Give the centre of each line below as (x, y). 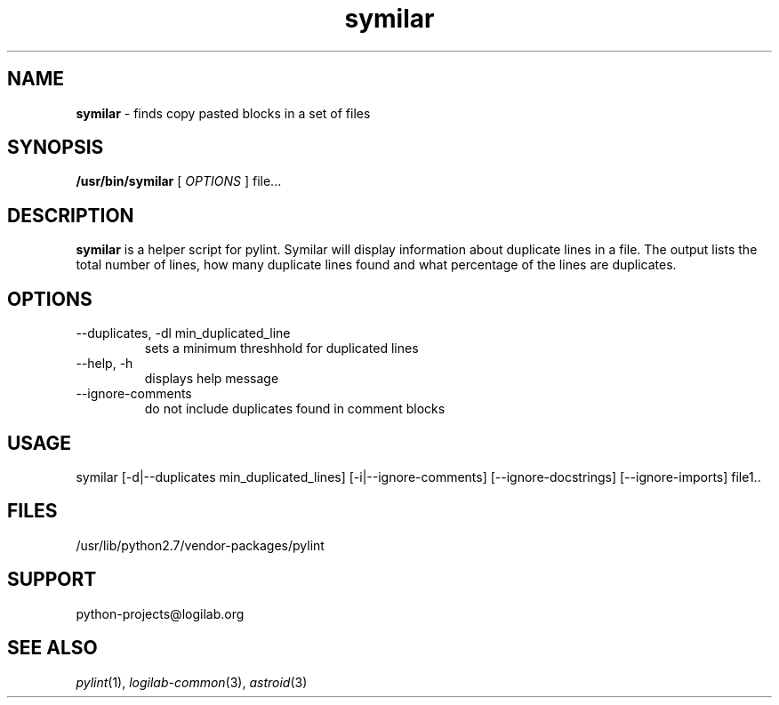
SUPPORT (52, 580)
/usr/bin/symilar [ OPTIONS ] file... (179, 181)
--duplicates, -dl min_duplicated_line (183, 333)
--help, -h (104, 364)
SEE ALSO (52, 648)
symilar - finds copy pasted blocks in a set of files (223, 113)
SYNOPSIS (56, 148)
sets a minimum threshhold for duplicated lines (281, 348)
